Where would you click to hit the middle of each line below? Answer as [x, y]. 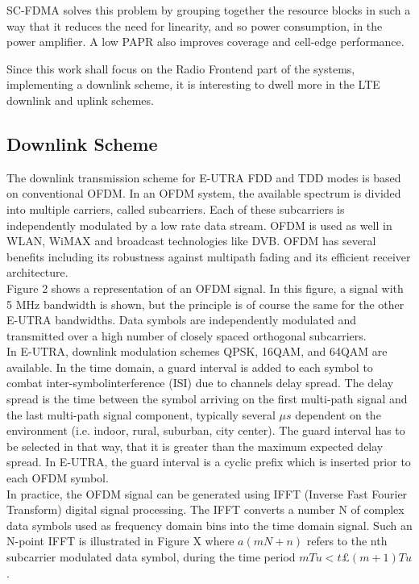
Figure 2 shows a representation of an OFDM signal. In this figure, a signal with [205, 288]
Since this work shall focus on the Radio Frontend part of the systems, [181, 68]
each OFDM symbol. [58, 478]
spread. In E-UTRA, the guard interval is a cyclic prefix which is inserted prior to [209, 462]
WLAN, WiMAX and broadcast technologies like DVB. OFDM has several [191, 241]
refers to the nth [347, 541]
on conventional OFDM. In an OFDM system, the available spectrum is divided [204, 193]
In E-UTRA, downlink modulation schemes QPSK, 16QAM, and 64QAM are [197, 351]
